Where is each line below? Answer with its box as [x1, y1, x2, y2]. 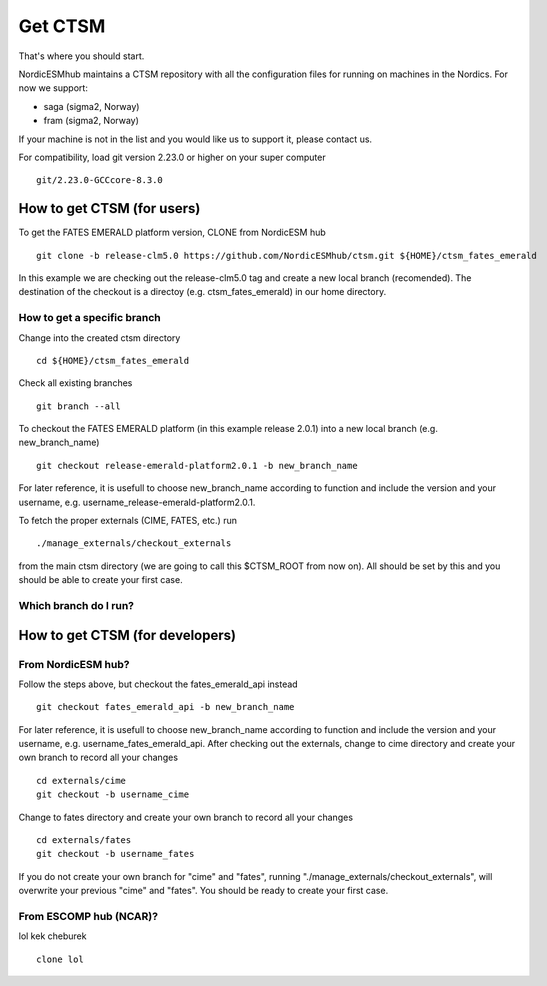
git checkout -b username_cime [36, 789, 190, 800]
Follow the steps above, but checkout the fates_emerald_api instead [18, 678, 299, 690]
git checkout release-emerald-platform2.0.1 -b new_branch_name [36, 460, 359, 471]
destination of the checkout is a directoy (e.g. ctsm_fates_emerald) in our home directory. [18, 286, 387, 298]
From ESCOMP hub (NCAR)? [18, 909, 159, 923]
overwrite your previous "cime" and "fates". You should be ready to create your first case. [18, 885, 389, 897]
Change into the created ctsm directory [18, 331, 181, 344]
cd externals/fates [36, 835, 132, 846]
